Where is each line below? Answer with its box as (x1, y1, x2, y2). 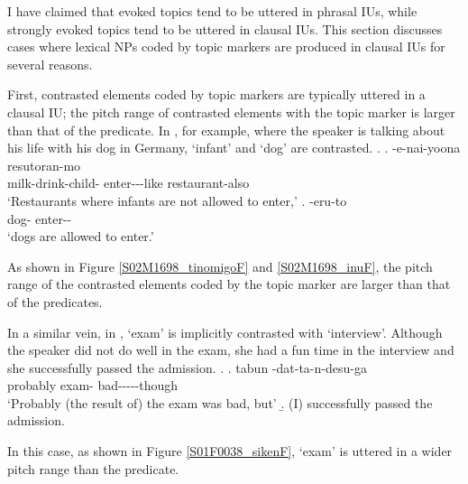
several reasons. (7, 54, 93, 73)
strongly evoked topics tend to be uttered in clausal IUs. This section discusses (7, 19, 443, 38)
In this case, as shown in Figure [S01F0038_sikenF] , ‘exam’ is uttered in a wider (7, 442, 453, 461)
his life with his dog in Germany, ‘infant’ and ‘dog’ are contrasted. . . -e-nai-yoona (7, 138, 461, 157)
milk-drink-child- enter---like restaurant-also (7, 173, 250, 192)
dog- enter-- (7, 209, 72, 228)
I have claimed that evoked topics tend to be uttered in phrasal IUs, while (7, 2, 418, 20)
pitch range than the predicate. (7, 459, 179, 478)
